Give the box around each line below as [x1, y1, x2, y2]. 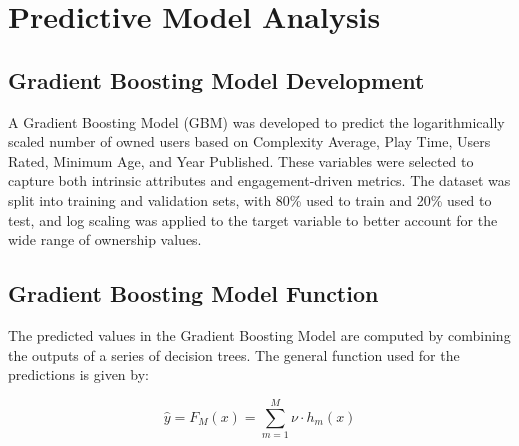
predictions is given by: [8, 364, 149, 385]
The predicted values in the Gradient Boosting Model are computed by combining [8, 324, 511, 345]
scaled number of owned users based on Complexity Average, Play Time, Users [8, 131, 491, 152]
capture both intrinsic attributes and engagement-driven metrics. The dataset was [8, 170, 511, 191]
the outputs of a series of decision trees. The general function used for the [8, 344, 460, 365]
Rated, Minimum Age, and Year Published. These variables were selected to [8, 150, 474, 171]
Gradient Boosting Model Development [8, 64, 425, 95]
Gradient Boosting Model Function [8, 278, 379, 309]
